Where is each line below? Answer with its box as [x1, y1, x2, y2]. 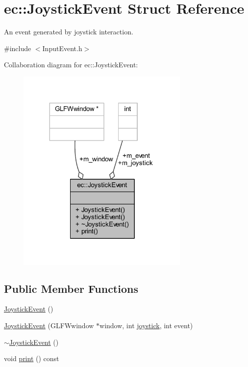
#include [4, 43, 31, 53]
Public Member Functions [4, 281, 138, 296]
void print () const [4, 353, 59, 364]
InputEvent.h [42, 43, 82, 53]
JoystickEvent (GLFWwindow [4, 320, 94, 330]
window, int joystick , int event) [99, 320, 193, 330]
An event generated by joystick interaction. [4, 27, 133, 37]
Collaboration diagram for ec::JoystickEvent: [4, 59, 138, 70]
